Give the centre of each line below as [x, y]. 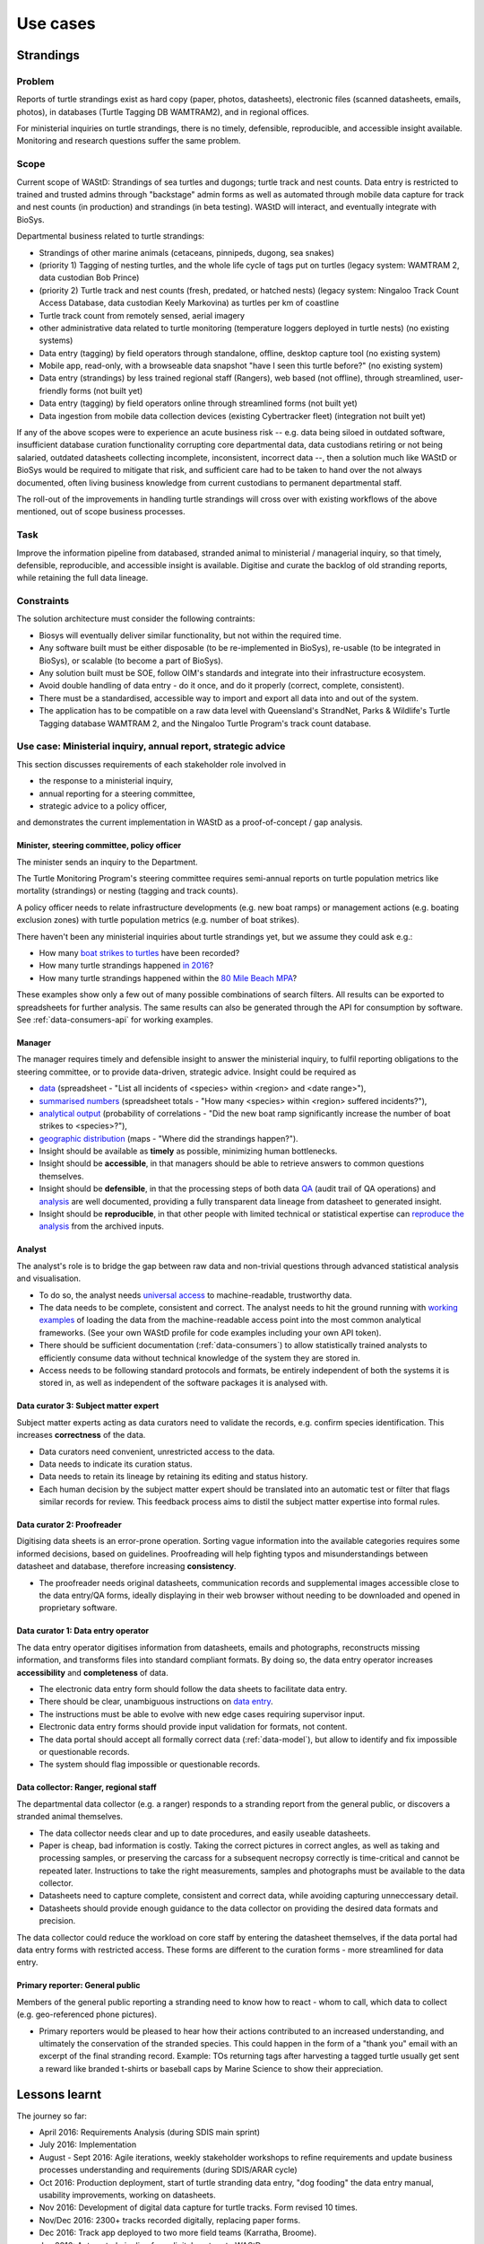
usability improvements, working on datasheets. [127, 2195]
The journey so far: [52, 2116]
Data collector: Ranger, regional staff [86, 1787]
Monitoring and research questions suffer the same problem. [129, 141]
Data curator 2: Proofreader [69, 1525]
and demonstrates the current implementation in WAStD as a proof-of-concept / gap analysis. [190, 822]
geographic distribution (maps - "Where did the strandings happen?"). [169, 1138]
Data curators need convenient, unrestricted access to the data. [157, 1451]
